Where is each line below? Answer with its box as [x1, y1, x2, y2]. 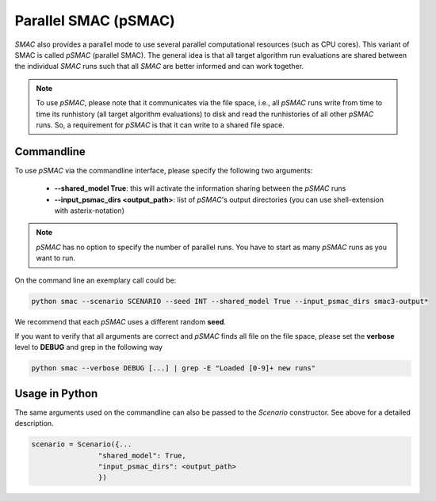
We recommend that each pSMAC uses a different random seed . [14, 317, 226, 326]
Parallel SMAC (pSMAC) [14, 12, 176, 29]
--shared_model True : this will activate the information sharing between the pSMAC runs [54, 184, 346, 193]
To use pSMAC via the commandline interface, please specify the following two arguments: [14, 165, 313, 175]
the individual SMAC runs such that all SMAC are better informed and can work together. [14, 62, 304, 71]
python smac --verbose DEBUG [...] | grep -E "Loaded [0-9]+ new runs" [31, 364, 316, 373]
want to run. [36, 253, 75, 263]
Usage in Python [14, 386, 98, 400]
